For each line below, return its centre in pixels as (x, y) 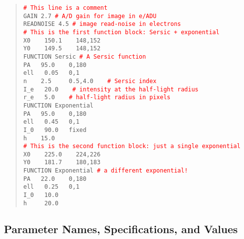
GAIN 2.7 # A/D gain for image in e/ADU (90, 16)
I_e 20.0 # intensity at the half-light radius (111, 89)
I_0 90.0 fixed (55, 130)
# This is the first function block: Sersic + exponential (121, 32)
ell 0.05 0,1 (51, 73)
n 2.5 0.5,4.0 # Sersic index (90, 81)
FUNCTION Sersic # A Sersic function (85, 56)
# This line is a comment (65, 8)
